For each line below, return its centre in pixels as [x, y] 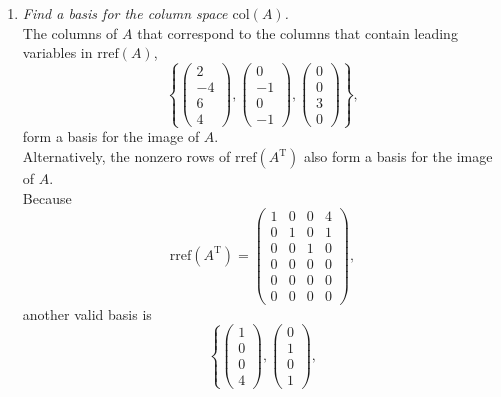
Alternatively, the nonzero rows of [126, 156]
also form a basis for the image [398, 156]
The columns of [70, 32]
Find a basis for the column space [125, 13]
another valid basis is [87, 313]
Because [47, 197]
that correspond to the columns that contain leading [297, 32]
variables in [57, 52]
